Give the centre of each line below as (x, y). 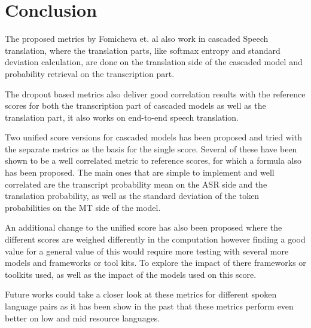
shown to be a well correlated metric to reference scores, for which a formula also (153, 160)
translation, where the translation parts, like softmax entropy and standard (143, 50)
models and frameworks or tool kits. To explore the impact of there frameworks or (155, 263)
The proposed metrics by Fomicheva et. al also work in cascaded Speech (137, 39)
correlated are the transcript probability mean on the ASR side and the (136, 184)
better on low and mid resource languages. (83, 318)
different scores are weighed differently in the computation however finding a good (155, 239)
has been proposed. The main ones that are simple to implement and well (140, 172)
